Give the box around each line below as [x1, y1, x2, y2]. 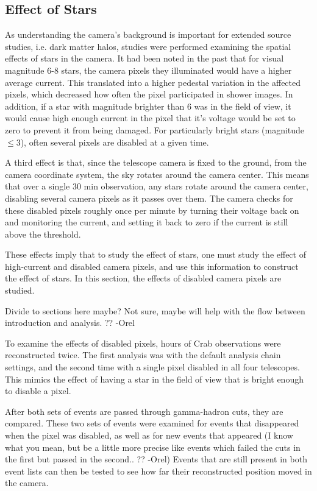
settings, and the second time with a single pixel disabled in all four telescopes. [5, 361, 300, 373]
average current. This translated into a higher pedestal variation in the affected [5, 76, 301, 88]
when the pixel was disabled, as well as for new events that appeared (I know [5, 429, 293, 442]
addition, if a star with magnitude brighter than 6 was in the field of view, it [5, 99, 291, 112]
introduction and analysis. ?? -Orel [5, 316, 135, 329]
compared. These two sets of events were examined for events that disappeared [5, 417, 299, 429]
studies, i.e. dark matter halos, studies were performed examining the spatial [5, 40, 291, 52]
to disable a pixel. [5, 384, 71, 397]
